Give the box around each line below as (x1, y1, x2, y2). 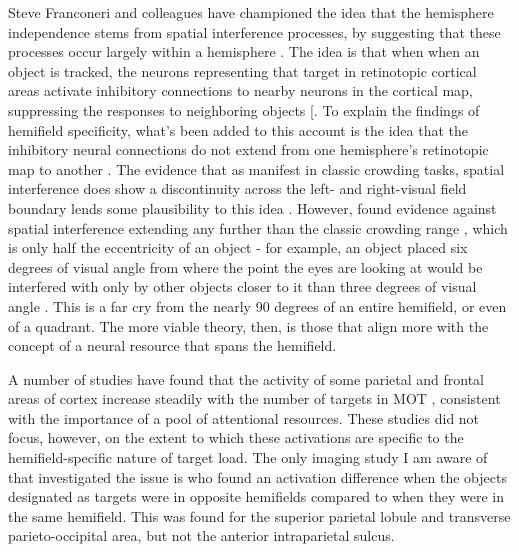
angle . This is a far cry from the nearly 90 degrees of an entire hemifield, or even (8, 295, 507, 316)
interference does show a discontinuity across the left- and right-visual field (8, 178, 467, 199)
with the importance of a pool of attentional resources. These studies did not (8, 407, 480, 428)
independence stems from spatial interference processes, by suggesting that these (8, 21, 501, 42)
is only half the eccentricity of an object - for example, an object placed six (8, 237, 468, 258)
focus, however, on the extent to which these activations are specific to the (8, 427, 464, 448)
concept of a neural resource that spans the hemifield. (8, 335, 337, 356)
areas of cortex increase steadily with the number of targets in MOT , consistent (8, 388, 501, 409)
